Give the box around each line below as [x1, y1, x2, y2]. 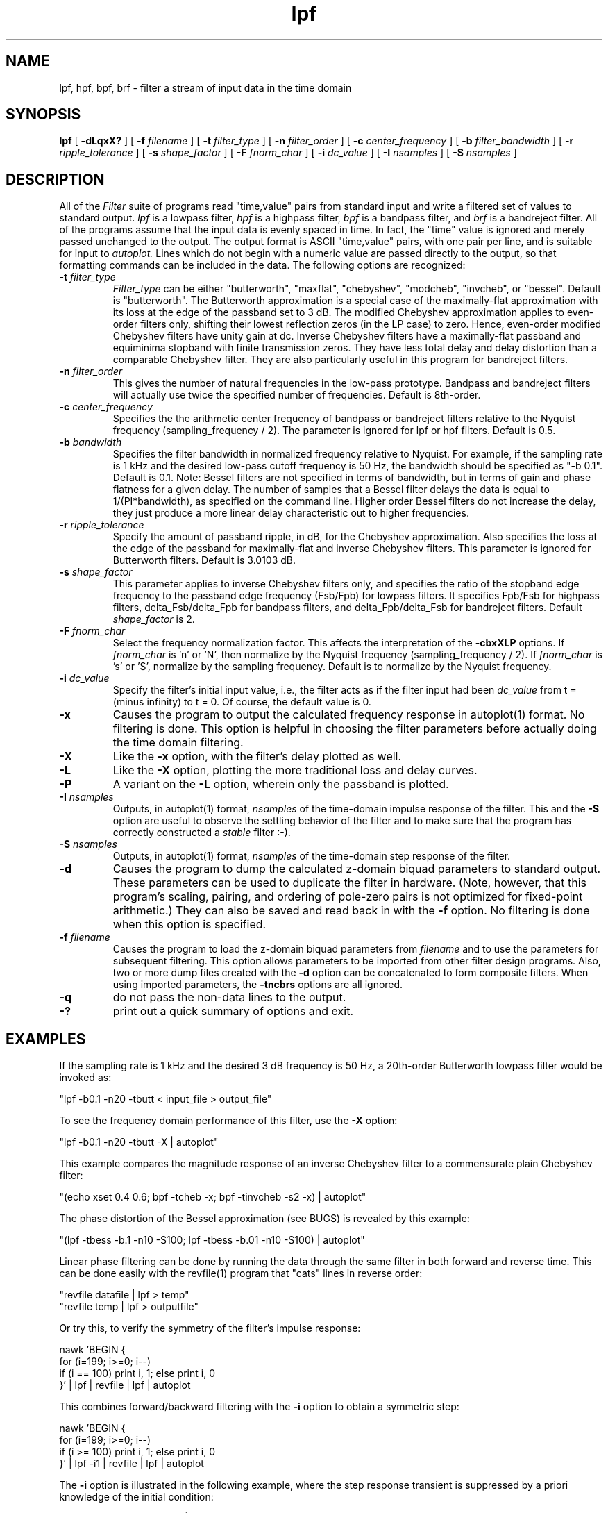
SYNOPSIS [6, 106, 81, 124]
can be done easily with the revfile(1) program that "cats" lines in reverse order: [59, 1267, 423, 1280]
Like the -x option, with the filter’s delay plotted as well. [112, 749, 402, 764]
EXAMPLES [6, 1030, 86, 1048]
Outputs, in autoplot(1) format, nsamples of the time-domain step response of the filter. [112, 850, 511, 862]
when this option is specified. [112, 917, 267, 932]
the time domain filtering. [112, 735, 244, 750]
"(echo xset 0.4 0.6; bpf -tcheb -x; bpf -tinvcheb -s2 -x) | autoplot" [59, 1191, 366, 1203]
